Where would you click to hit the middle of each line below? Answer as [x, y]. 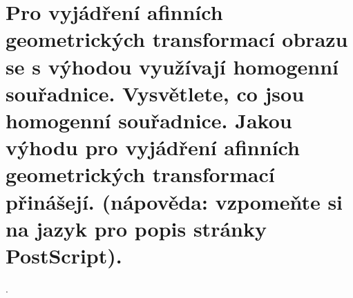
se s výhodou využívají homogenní [172, 66]
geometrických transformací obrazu [177, 39]
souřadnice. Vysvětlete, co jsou [155, 93]
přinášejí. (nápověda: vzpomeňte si [174, 201]
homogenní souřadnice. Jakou [149, 120]
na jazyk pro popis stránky [136, 228]
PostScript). [64, 255]
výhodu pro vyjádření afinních [153, 147]
